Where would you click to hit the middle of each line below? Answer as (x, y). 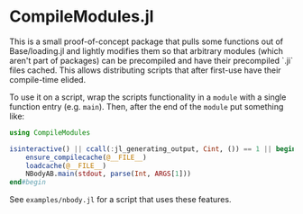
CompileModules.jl (82, 17)
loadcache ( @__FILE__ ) (66, 165)
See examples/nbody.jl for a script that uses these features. (120, 200)
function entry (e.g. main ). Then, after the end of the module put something (147, 106)
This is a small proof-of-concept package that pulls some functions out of (147, 41)
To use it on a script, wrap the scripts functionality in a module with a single (148, 97)
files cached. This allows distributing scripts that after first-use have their (145, 70)
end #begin (28, 183)
